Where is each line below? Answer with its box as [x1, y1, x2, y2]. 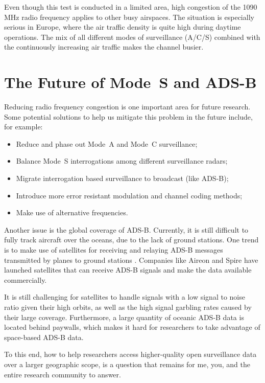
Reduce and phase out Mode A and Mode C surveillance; [16, 138, 198, 149]
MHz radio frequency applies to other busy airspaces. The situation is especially [4, 11, 254, 22]
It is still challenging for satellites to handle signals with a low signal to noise [4, 291, 245, 302]
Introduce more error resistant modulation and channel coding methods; [16, 190, 243, 200]
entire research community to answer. [4, 369, 121, 379]
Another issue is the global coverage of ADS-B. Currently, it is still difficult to [4, 224, 249, 235]
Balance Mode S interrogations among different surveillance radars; [16, 155, 228, 166]
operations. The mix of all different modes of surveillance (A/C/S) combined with [4, 31, 260, 42]
